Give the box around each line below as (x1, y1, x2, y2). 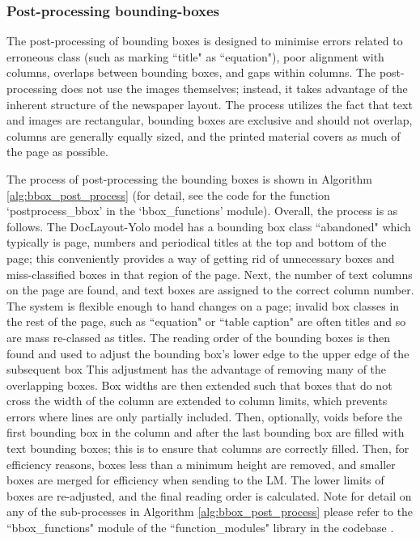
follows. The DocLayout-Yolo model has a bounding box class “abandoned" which (6, 218, 411, 235)
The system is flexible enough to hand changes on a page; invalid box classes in (6, 297, 400, 314)
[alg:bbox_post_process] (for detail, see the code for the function (6, 186, 330, 203)
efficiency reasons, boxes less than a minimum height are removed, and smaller (6, 455, 396, 472)
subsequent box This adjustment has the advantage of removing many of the (6, 361, 387, 378)
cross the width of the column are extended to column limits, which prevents (6, 392, 388, 409)
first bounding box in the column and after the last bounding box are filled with (6, 424, 405, 441)
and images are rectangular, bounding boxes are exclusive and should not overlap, (6, 112, 413, 129)
